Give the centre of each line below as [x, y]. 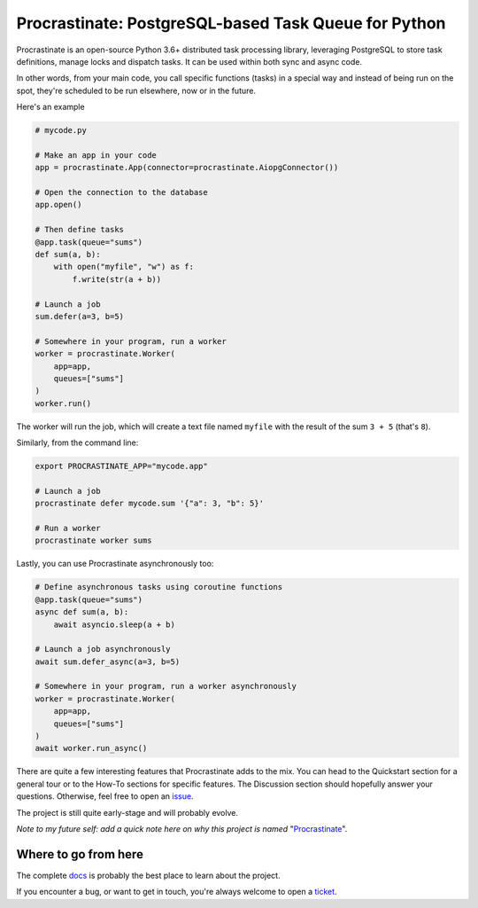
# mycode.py [61, 130]
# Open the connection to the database [121, 192]
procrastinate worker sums [93, 540]
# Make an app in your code [96, 155]
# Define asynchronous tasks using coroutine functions [159, 587]
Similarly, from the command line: [77, 442]
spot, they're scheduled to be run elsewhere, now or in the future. [136, 90]
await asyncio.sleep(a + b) [115, 624]
